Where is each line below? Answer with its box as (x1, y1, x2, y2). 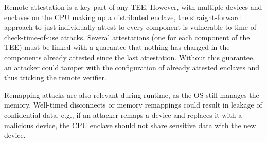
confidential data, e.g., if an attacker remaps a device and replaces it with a (4, 109, 242, 120)
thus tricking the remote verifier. (4, 72, 106, 83)
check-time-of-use (4, 31, 59, 42)
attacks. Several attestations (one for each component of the (60, 31, 250, 42)
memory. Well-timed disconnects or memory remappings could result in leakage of (4, 99, 262, 110)
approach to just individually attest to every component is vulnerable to (4, 22, 232, 32)
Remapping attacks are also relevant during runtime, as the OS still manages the (4, 89, 259, 100)
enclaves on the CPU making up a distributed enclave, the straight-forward (4, 11, 241, 22)
